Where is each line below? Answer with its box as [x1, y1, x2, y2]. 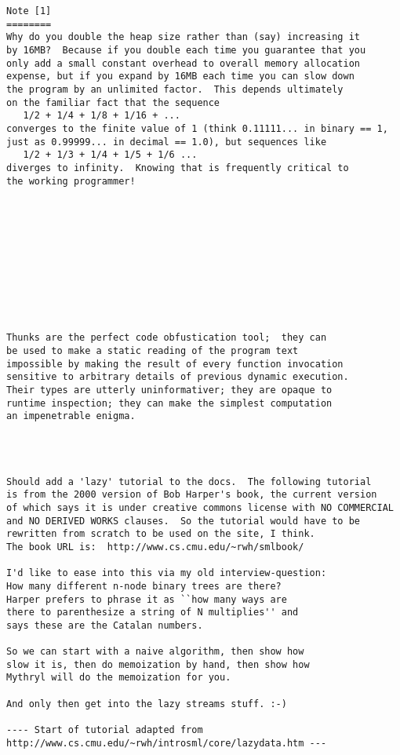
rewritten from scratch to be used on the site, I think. [6, 528, 315, 540]
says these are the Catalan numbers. [6, 619, 203, 631]
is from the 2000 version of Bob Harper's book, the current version [6, 489, 377, 501]
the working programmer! [6, 175, 136, 187]
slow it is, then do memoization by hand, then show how [6, 658, 310, 670]
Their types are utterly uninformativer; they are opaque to [6, 385, 333, 396]
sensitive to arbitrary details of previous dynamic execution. [6, 371, 349, 383]
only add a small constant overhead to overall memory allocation [6, 57, 361, 69]
